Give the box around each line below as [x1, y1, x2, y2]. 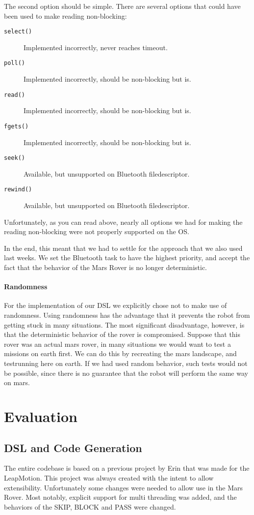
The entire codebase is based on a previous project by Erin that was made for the [4, 463, 250, 473]
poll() [4, 60, 25, 67]
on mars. [4, 377, 30, 388]
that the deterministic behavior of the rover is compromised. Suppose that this [4, 329, 241, 339]
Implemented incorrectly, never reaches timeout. [24, 42, 168, 52]
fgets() [4, 122, 29, 130]
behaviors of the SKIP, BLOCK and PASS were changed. [4, 501, 176, 512]
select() [4, 28, 32, 35]
